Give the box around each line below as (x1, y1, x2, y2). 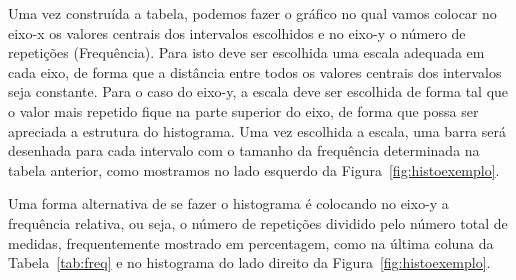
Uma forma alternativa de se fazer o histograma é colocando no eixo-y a (8, 193, 449, 214)
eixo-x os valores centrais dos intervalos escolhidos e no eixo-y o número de (8, 22, 466, 43)
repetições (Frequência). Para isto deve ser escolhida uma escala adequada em (8, 42, 485, 63)
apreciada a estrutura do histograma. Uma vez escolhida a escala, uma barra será (8, 120, 507, 141)
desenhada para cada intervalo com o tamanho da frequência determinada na (8, 140, 480, 161)
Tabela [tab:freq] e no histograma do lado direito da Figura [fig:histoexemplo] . (8, 252, 491, 273)
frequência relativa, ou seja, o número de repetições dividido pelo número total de (8, 212, 508, 233)
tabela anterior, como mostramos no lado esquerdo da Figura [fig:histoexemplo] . (8, 159, 500, 180)
